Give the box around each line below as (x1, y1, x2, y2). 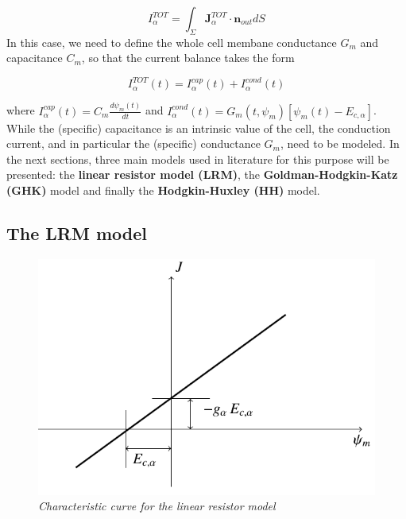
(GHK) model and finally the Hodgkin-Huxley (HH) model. (6, 182, 320, 199)
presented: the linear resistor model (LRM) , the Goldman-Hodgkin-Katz (6, 166, 398, 183)
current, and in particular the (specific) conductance (6, 135, 261, 152)
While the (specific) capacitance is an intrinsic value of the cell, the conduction (6, 119, 391, 136)
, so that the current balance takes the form (81, 49, 295, 66)
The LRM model (6, 221, 148, 246)
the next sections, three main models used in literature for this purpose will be (6, 150, 389, 167)
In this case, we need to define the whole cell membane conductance (6, 33, 337, 50)
